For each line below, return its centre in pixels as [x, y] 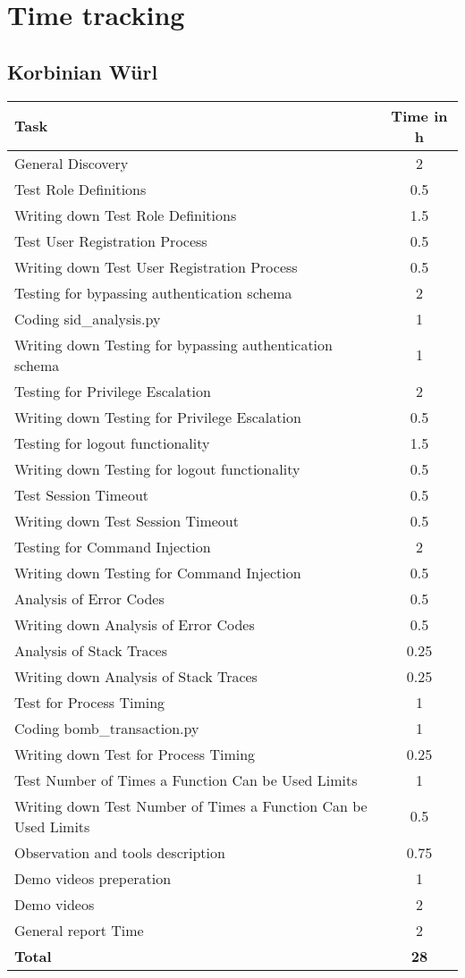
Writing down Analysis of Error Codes [135, 624]
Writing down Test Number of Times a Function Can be [191, 805]
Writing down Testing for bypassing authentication [173, 344]
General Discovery [72, 163]
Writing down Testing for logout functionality [157, 468]
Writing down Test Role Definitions [126, 215]
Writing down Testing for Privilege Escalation [158, 417]
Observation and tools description [120, 852]
